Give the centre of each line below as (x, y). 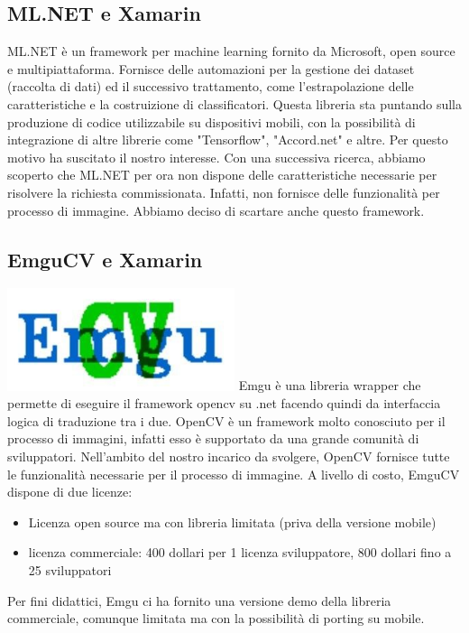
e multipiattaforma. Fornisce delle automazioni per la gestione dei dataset (211, 68)
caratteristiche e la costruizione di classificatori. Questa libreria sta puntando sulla (234, 103)
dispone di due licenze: (70, 492)
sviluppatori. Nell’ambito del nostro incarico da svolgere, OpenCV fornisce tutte (229, 456)
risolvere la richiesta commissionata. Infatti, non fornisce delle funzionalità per (224, 192)
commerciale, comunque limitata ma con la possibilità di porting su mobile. (216, 618)
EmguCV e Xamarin (105, 259)
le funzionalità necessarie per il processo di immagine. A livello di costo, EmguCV (234, 474)
